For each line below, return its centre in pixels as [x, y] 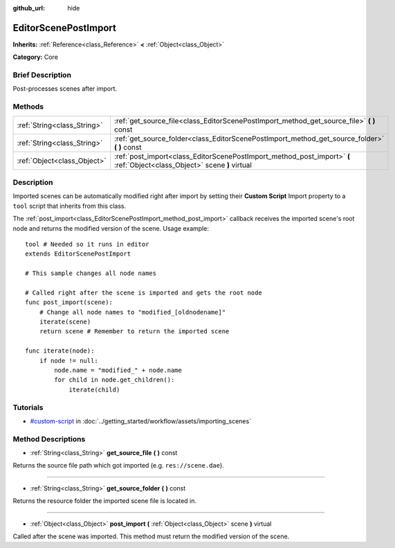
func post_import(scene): [69, 302]
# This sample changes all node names [91, 273]
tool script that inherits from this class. [70, 206]
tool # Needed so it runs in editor [87, 244]
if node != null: [68, 361]
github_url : [29, 8]
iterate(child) [94, 389]
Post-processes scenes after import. [65, 89]
